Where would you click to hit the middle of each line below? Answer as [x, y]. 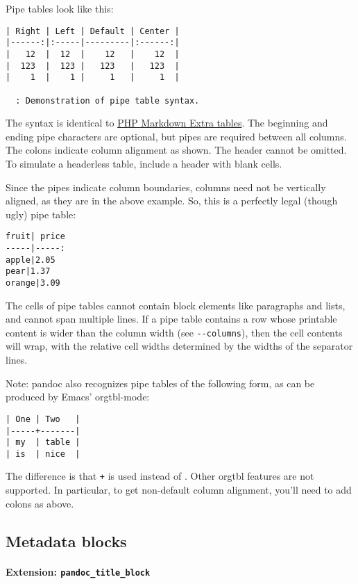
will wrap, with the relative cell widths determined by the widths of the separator [179, 346]
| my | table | [43, 443]
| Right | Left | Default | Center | [93, 31]
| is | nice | [43, 454]
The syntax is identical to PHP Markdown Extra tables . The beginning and [167, 123]
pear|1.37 [28, 271]
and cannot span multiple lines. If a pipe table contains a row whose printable [171, 319]
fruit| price [35, 237]
